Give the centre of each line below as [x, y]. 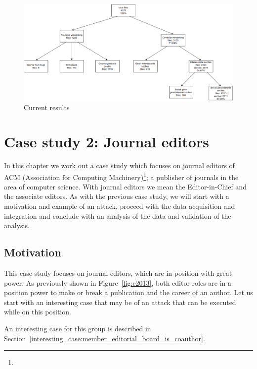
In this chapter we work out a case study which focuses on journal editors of [119, 165]
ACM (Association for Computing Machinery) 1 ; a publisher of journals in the [121, 176]
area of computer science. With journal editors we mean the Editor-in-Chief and [125, 186]
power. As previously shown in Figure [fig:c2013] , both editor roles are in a [118, 282]
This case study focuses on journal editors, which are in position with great [118, 273]
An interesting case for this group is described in [78, 328]
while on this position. [38, 312]
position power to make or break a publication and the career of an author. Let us [128, 292]
